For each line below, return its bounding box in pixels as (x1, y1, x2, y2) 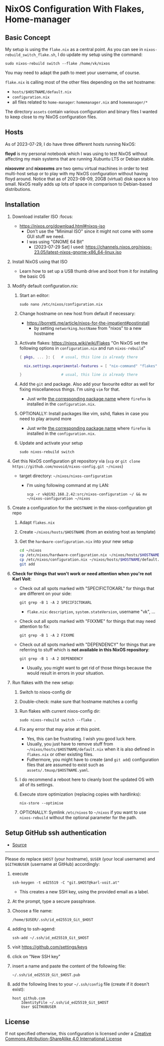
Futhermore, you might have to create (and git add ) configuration (26, 756, 159, 762)
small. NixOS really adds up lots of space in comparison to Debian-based (5, 181, 152, 187)
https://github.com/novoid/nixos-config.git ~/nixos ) (12, 463, 123, 469)
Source (12, 842, 27, 848)
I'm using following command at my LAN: (26, 483, 110, 488)
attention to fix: (19, 623, 50, 629)
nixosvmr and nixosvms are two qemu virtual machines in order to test (5, 165, 149, 171)
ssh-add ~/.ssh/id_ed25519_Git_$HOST (12, 935, 89, 940)
